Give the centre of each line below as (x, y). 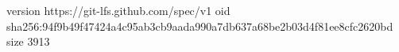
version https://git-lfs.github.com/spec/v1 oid (118, 10)
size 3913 (28, 41)
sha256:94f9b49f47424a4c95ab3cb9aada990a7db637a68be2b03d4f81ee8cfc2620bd (200, 26)
